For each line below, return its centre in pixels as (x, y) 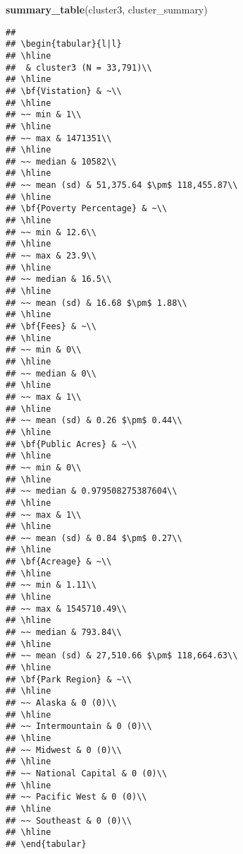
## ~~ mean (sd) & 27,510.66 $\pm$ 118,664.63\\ (122, 656)
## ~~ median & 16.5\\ (59, 279)
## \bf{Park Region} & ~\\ (69, 679)
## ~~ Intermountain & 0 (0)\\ (79, 727)
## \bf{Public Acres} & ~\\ (71, 444)
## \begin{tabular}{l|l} (64, 44)
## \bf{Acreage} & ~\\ (59, 562)
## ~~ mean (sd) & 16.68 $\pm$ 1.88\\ (96, 303)
